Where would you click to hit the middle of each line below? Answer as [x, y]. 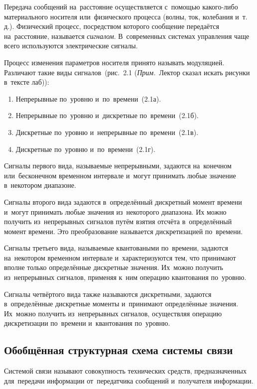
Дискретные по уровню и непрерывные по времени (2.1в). [107, 132]
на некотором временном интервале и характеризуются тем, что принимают [120, 257]
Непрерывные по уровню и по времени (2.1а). [88, 98]
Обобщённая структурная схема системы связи [119, 350]
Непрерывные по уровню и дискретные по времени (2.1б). [107, 115]
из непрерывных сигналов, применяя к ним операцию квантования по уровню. [125, 277]
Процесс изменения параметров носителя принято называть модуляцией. [114, 62]
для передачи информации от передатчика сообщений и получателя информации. [129, 380]
